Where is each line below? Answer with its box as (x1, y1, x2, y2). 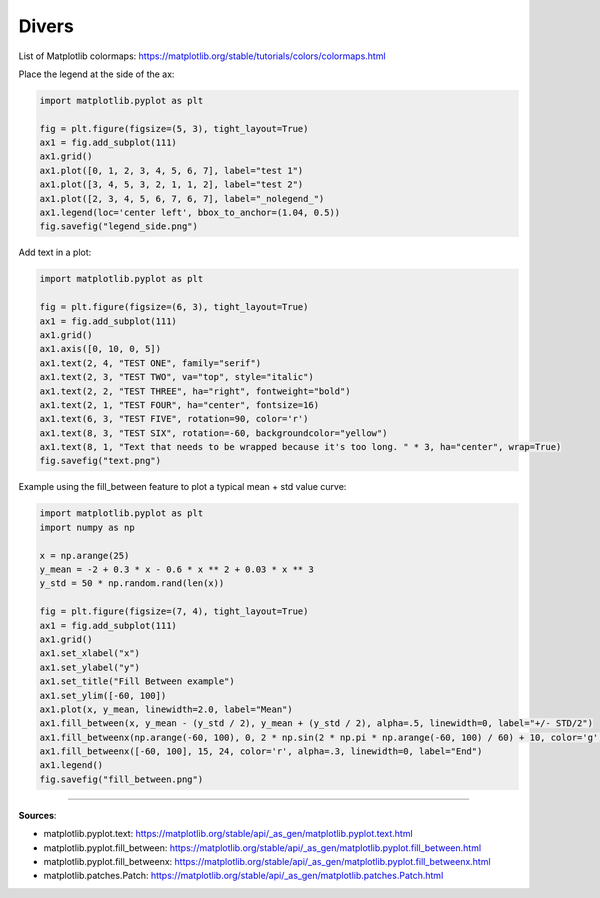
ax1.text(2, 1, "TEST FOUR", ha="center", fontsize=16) (39, 399, 320, 410)
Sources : (18, 809, 57, 821)
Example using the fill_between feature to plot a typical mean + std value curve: (18, 481, 347, 493)
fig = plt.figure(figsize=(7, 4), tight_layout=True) (39, 606, 309, 617)
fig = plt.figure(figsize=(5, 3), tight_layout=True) (39, 123, 309, 134)
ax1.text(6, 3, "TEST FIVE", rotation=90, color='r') (39, 413, 309, 425)
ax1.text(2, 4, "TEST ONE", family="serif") (39, 357, 262, 369)
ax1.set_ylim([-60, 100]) (39, 690, 167, 701)
